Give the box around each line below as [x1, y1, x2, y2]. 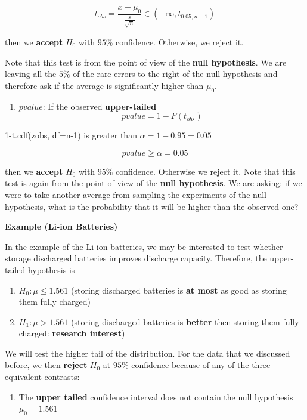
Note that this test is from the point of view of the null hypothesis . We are [5, 55, 287, 68]
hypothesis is [27, 263, 75, 276]
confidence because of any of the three [131, 359, 271, 371]
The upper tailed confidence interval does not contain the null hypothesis [18, 390, 293, 403]
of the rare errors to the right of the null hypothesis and [73, 67, 278, 80]
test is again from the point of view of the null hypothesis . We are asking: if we [5, 177, 302, 189]
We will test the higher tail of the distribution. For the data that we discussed [5, 347, 290, 359]
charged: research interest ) [18, 327, 125, 339]
